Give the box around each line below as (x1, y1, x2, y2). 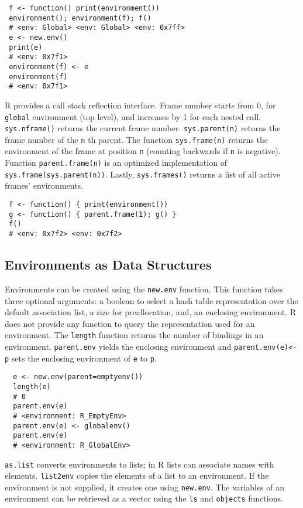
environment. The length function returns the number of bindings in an (5, 329, 264, 341)
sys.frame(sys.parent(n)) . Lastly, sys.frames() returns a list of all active (5, 168, 280, 180)
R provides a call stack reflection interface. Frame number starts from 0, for (5, 98, 276, 111)
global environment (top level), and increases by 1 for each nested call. (5, 110, 261, 122)
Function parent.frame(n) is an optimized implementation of (5, 156, 227, 169)
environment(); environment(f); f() (9, 13, 151, 22)
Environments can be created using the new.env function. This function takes (5, 282, 283, 295)
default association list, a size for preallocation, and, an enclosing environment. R (5, 306, 297, 318)
